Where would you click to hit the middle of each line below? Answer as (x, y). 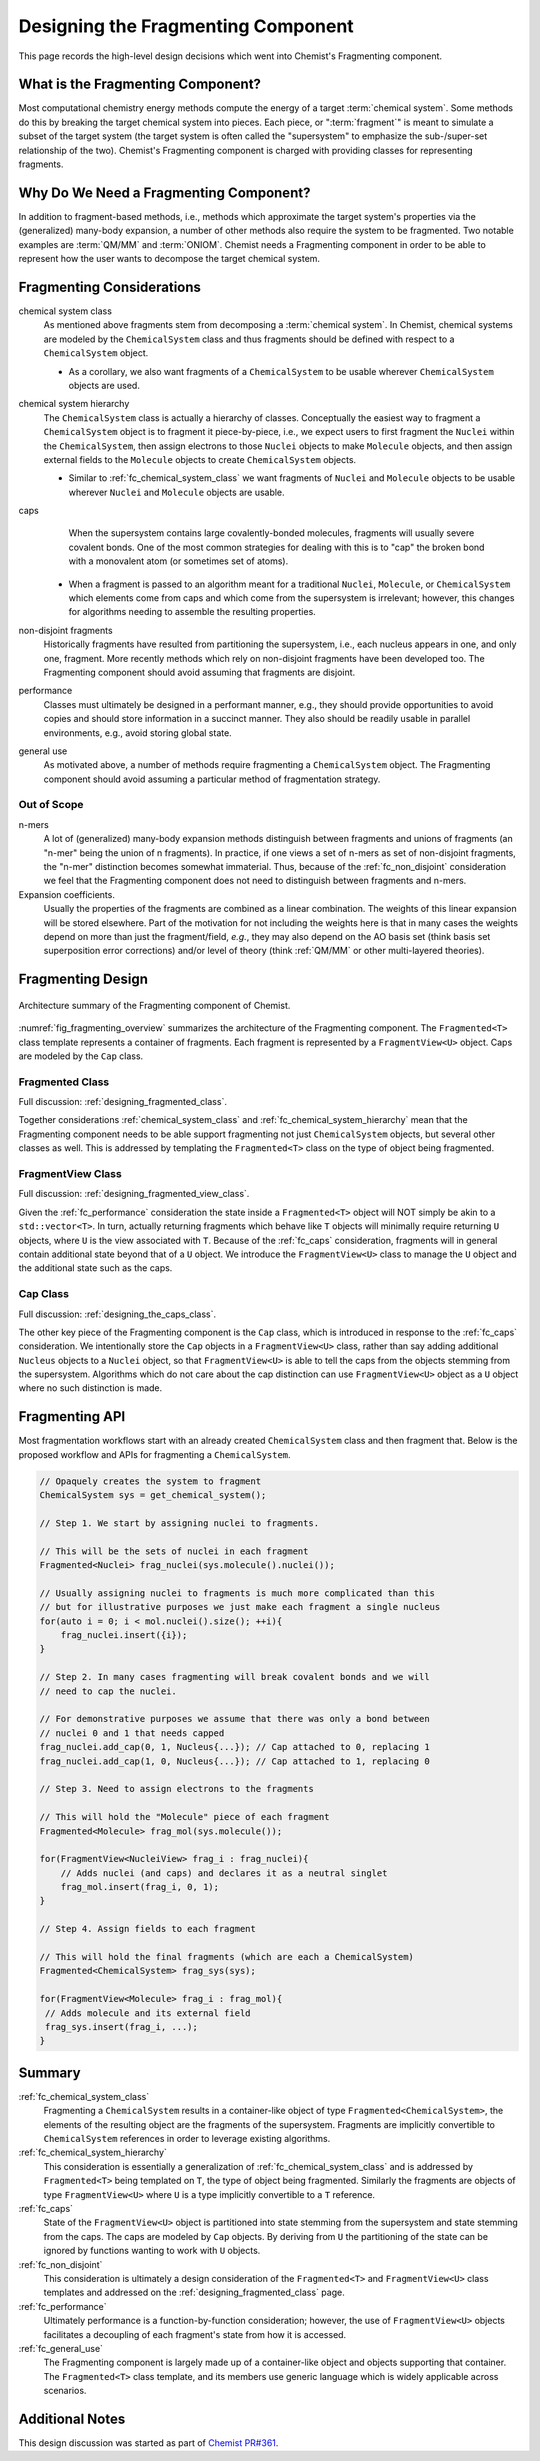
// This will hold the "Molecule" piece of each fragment (184, 1817)
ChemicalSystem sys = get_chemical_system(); (153, 1495)
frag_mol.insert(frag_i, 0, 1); (140, 1887)
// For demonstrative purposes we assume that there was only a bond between (234, 1719)
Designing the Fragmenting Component (186, 26)
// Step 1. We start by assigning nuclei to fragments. (179, 1523)
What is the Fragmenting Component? (140, 84)
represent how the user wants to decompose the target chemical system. (169, 259)
